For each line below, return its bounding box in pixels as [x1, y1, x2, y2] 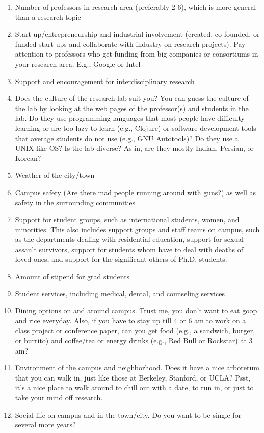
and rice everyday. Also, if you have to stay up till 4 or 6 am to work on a [15, 315, 246, 326]
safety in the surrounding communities [15, 197, 136, 207]
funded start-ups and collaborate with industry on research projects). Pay [15, 38, 246, 49]
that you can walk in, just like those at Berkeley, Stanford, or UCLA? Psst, [15, 372, 251, 383]
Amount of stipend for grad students [15, 271, 130, 282]
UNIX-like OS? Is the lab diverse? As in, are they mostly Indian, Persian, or [15, 143, 254, 153]
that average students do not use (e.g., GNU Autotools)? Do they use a [15, 132, 239, 143]
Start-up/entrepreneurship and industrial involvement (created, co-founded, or [15, 29, 260, 39]
